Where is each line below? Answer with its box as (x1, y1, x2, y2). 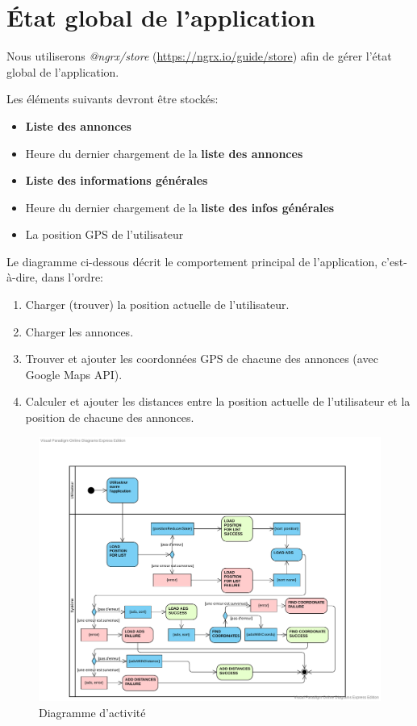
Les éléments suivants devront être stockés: (6, 90, 219, 107)
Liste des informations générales (25, 172, 208, 189)
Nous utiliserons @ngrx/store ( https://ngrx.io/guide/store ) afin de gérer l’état (6, 48, 392, 65)
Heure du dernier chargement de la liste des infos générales (25, 198, 335, 215)
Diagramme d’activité (39, 703, 146, 720)
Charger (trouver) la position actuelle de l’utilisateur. (25, 296, 290, 313)
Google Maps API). (25, 365, 123, 382)
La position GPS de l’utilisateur (25, 226, 184, 243)
